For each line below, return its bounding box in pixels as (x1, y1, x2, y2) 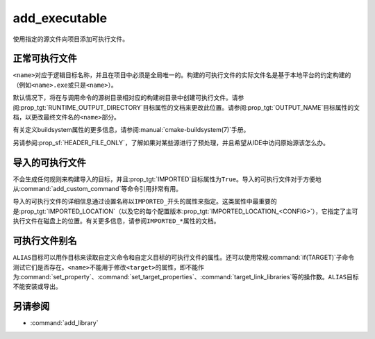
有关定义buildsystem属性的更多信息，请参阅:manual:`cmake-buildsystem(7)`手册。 (12, 126, 250, 134)
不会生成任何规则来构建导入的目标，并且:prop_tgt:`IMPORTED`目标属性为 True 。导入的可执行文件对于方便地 (12, 174, 322, 183)
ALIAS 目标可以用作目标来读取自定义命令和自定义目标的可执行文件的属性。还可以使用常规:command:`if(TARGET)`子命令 (12, 254, 355, 262)
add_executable (12, 10, 108, 26)
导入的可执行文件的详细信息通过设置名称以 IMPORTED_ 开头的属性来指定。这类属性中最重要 (12, 197, 271, 206)
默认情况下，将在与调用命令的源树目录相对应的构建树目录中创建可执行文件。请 (12, 94, 238, 102)
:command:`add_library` (30, 319, 99, 327)
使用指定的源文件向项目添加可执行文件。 (12, 35, 128, 43)
